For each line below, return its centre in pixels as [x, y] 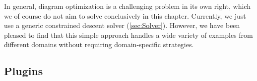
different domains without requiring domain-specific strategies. [99, 44]
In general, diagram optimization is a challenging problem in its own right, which [127, 6]
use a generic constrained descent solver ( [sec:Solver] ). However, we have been [122, 25]
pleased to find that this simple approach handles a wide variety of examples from [128, 35]
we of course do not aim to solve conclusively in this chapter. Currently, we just [125, 15]
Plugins [24, 71]
